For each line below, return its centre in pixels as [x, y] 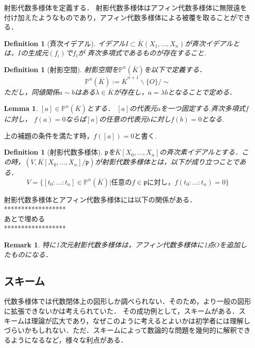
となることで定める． [202, 92]
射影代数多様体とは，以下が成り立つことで [170, 162]
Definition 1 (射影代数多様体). [53, 152]
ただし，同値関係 [31, 92]
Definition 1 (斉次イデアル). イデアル [65, 43]
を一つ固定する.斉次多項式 [203, 108]
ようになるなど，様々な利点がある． [69, 339]
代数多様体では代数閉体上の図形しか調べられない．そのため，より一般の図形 [128, 301]
